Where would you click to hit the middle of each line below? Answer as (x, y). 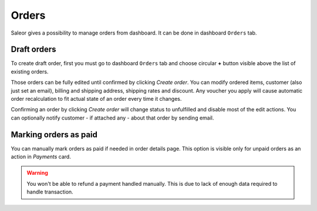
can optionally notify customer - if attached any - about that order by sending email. (112, 118)
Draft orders (33, 50)
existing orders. (30, 72)
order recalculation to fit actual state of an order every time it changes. (96, 99)
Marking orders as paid (54, 135)
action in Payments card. (41, 157)
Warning (37, 173)
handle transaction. (50, 192)
